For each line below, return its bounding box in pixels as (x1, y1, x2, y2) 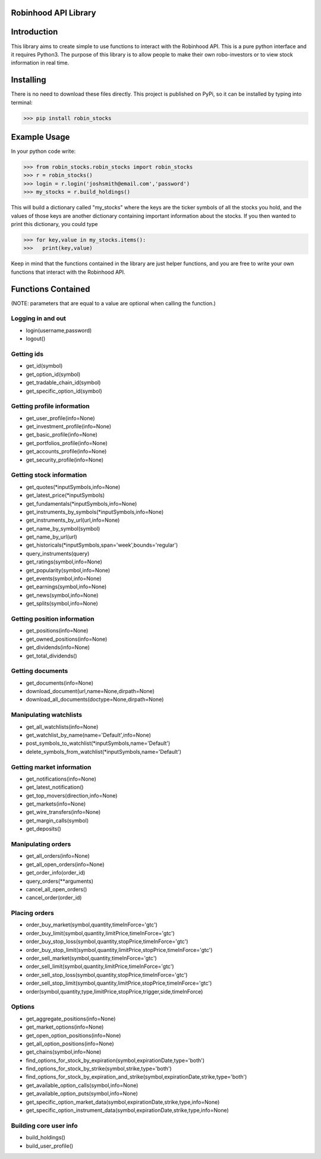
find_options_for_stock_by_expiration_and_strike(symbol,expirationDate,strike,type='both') (26, 1073, 247, 1080)
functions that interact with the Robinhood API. (11, 268, 125, 275)
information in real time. (11, 59, 70, 67)
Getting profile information (11, 402, 90, 411)
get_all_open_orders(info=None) (26, 860, 105, 868)
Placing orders (11, 909, 55, 917)
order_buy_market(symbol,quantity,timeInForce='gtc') (26, 921, 158, 928)
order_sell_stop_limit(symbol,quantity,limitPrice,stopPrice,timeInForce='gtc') (26, 979, 212, 987)
